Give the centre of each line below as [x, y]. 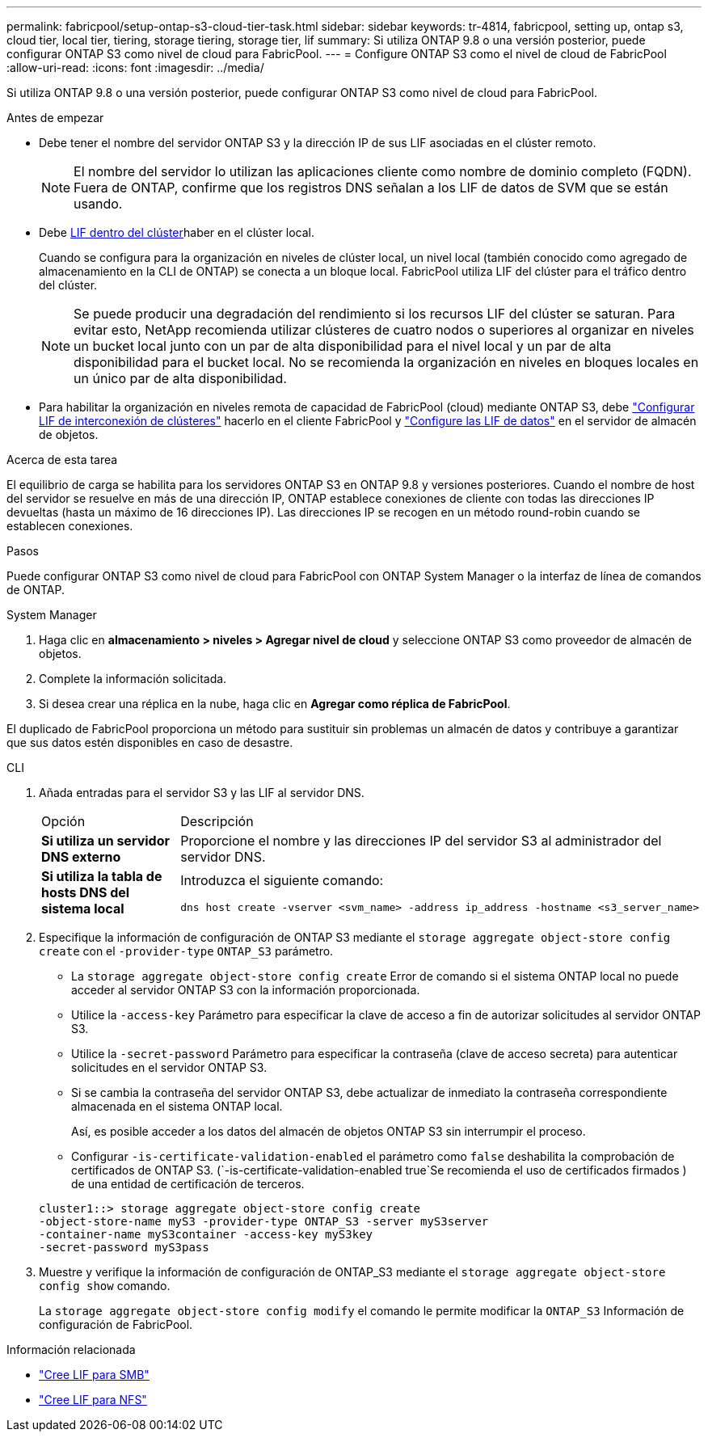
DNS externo [81, 857]
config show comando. [105, 1286]
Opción [63, 821]
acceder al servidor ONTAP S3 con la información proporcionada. [246, 990]
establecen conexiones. [70, 526]
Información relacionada [71, 1349]
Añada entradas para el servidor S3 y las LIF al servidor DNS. [202, 793]
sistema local [83, 909]
